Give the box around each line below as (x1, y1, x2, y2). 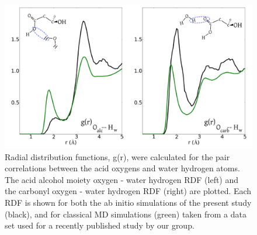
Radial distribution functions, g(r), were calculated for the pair (5, 150, 230, 163)
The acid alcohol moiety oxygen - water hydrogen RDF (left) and (5, 173, 239, 185)
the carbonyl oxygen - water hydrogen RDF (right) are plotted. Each (5, 185, 252, 197)
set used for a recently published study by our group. (5, 219, 195, 231)
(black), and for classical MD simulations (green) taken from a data (5, 208, 247, 220)
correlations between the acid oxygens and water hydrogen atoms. (5, 162, 240, 174)
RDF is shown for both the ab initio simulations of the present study (5, 196, 252, 208)
